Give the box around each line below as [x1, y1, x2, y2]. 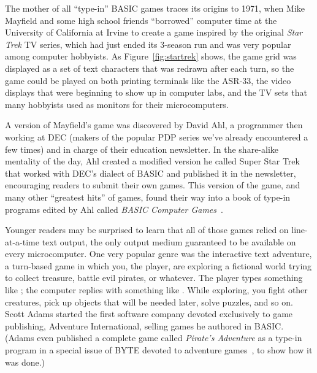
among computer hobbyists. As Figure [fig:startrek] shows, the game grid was [5, 50, 297, 63]
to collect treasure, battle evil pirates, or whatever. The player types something [5, 271, 303, 284]
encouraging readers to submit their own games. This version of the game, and [5, 179, 300, 191]
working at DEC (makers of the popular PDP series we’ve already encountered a [5, 130, 308, 143]
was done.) [5, 355, 45, 368]
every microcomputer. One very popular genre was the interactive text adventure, [5, 247, 312, 260]
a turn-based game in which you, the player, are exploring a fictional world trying [5, 259, 312, 272]
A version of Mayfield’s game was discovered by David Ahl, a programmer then [5, 118, 303, 131]
